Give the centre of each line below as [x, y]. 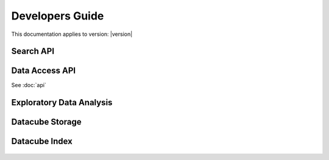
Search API [33, 51]
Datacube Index [42, 141]
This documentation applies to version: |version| [72, 34]
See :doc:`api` [29, 85]
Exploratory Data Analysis [62, 103]
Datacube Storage [46, 122]
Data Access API [44, 71]
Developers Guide [58, 16]
